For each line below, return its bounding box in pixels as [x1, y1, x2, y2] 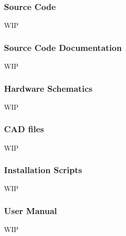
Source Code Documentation [4, 41, 122, 53]
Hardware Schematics [4, 82, 93, 94]
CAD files [4, 123, 44, 135]
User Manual [4, 204, 57, 217]
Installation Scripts [4, 164, 82, 176]
